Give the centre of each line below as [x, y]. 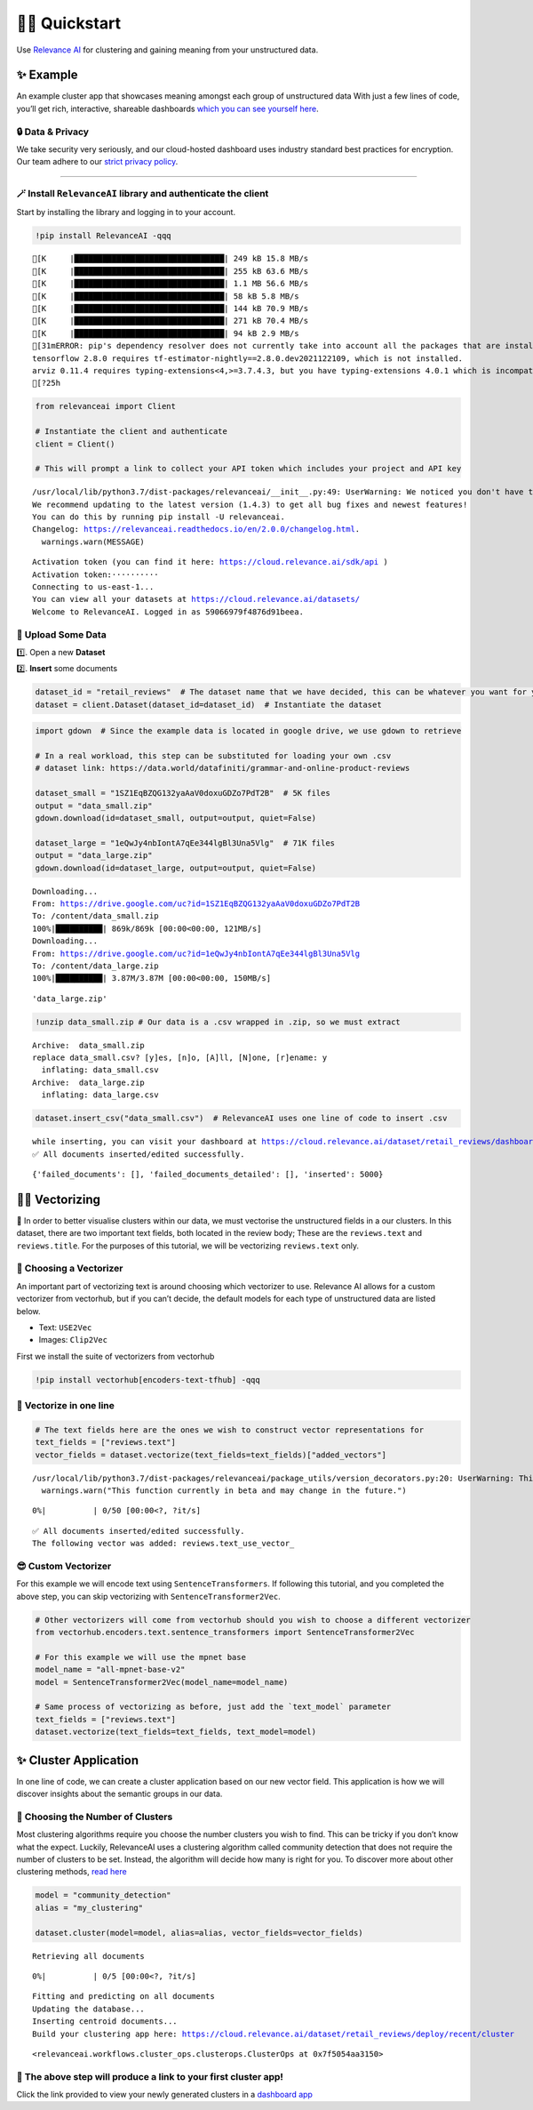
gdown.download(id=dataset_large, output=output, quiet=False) [176, 868]
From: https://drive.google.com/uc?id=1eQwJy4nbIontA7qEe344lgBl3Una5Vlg [196, 953]
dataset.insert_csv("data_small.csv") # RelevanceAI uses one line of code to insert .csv [241, 1119]
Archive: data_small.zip [89, 1045]
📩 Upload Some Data [61, 634]
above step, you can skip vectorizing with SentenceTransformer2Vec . [149, 1596]
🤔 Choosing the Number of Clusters [95, 1817]
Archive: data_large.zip [89, 1082]
